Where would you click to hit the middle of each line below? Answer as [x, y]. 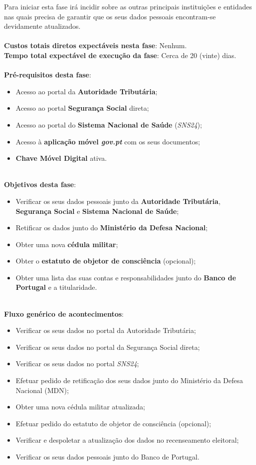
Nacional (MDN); [42, 390]
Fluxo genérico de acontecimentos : [64, 313]
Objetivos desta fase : [40, 184]
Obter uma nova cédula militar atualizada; [80, 407]
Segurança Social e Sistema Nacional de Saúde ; [97, 211]
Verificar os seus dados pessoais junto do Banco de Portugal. [107, 457]
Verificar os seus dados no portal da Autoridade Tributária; [106, 330]
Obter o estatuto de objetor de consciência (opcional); [106, 261]
